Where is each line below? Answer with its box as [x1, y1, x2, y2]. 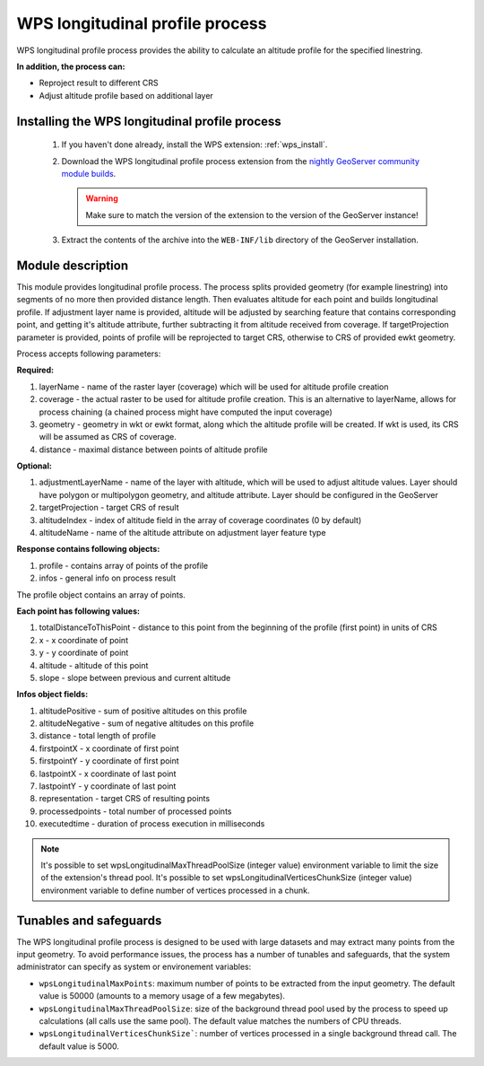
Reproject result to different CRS [39, 77, 159, 89]
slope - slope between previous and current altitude [39, 672, 231, 683]
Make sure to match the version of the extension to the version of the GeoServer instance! [85, 209, 419, 220]
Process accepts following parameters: [16, 348, 161, 359]
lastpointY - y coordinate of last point [39, 781, 177, 791]
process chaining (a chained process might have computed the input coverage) [39, 406, 333, 417]
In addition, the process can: [16, 61, 125, 72]
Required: [16, 364, 54, 376]
